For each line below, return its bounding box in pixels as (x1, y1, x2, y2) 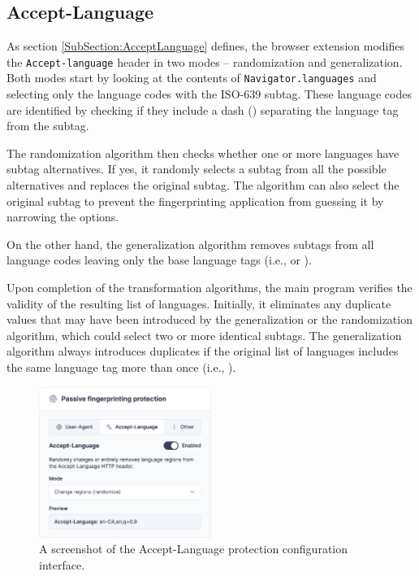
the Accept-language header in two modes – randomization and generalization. (6, 53, 403, 70)
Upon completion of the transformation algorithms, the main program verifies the (6, 279, 413, 296)
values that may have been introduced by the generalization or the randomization (6, 311, 413, 328)
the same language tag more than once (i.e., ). (6, 359, 236, 376)
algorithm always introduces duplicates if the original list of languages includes (6, 343, 399, 360)
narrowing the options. (6, 208, 119, 225)
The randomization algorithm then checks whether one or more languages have (6, 144, 400, 161)
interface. (39, 556, 85, 573)
